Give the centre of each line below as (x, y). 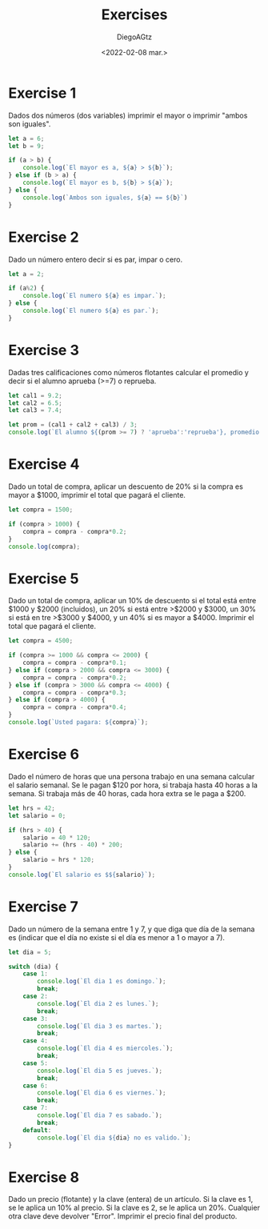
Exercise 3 (44, 350)
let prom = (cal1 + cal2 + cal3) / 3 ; (73, 425)
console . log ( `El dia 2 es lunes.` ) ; (98, 1003)
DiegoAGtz (134, 37)
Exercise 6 (44, 755)
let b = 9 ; (26, 146)
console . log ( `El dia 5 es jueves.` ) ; (100, 1071)
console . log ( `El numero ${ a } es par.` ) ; (91, 310)
